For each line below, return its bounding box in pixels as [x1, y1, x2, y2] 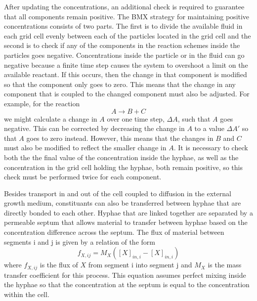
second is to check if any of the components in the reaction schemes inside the [4, 40, 240, 50]
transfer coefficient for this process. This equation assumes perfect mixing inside [4, 269, 246, 280]
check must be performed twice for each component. [4, 172, 162, 182]
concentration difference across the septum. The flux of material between [4, 227, 224, 237]
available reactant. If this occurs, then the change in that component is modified [4, 69, 247, 80]
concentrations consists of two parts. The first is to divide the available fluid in [4, 21, 243, 31]
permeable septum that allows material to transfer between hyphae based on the [4, 217, 248, 227]
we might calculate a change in [4, 113, 97, 124]
